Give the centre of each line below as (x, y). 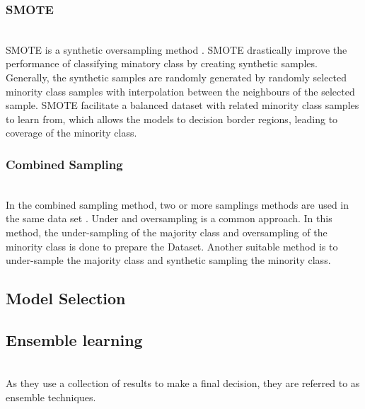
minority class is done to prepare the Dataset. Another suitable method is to (172, 246)
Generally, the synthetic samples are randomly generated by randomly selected (176, 77)
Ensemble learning (74, 339)
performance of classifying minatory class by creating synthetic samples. (162, 63)
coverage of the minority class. (71, 133)
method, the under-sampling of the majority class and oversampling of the (167, 232)
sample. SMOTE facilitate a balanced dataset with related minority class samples (182, 105)
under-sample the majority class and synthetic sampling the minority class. (168, 260)
